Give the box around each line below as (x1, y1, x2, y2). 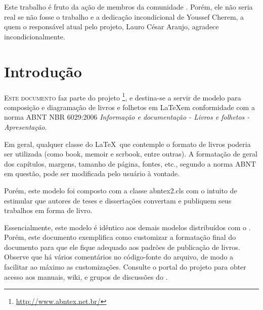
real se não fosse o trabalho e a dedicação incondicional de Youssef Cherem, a (4, 11, 244, 22)
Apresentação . (4, 121, 47, 132)
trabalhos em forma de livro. (4, 205, 93, 216)
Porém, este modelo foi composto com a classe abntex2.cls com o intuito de (4, 185, 237, 195)
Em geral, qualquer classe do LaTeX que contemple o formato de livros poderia (4, 138, 251, 149)
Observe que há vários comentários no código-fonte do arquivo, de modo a (4, 251, 234, 262)
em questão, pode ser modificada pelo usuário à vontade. (4, 168, 180, 179)
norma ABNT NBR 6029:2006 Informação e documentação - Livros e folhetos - (4, 112, 250, 122)
